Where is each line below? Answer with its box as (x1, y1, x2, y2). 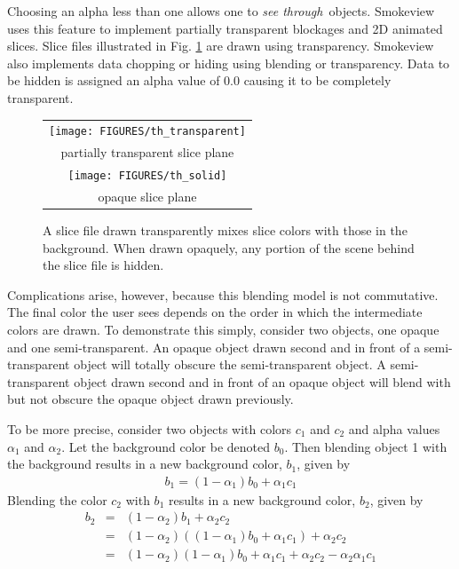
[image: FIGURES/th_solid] (67, 170, 227, 183)
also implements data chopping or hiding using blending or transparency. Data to (7, 53, 450, 72)
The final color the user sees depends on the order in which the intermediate (7, 303, 423, 321)
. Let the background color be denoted (61, 437, 270, 455)
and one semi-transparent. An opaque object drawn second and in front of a (7, 337, 421, 356)
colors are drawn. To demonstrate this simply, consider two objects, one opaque (7, 320, 439, 339)
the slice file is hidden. (43, 256, 164, 274)
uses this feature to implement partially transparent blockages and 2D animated (7, 19, 443, 37)
